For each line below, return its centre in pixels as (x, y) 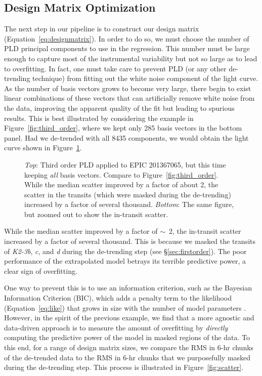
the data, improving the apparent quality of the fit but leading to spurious (119, 108)
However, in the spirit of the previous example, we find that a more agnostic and (129, 318)
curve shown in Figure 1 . (43, 148)
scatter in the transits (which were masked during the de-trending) (128, 194)
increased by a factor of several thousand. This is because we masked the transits (130, 241)
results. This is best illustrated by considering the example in (99, 118)
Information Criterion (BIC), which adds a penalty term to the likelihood (118, 298)
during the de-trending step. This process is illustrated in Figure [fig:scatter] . (124, 367)
